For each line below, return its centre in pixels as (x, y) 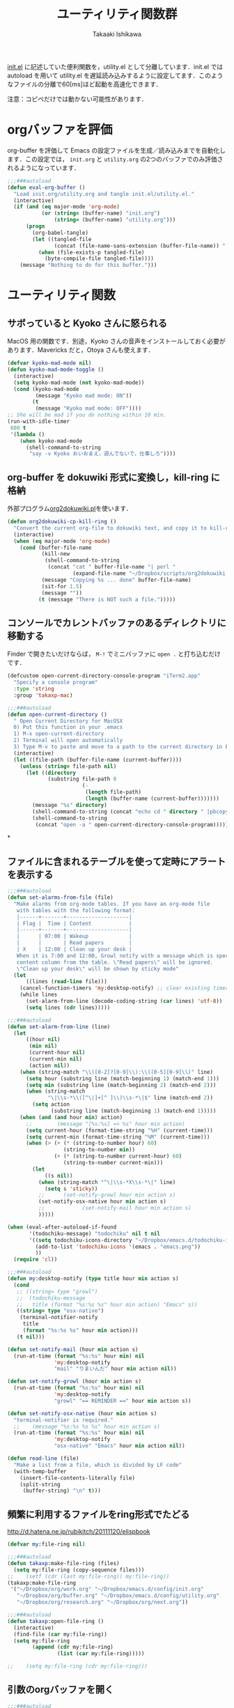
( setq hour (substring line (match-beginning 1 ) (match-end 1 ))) (122, 1078)
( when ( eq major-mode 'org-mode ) (62, 541)
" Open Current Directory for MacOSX (68, 721)
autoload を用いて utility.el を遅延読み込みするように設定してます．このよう (115, 75)
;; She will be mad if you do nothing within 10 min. (87, 415)
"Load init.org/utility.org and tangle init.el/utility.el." (104, 194)
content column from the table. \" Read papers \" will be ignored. (115, 962)
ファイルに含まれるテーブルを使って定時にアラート (117, 861)
